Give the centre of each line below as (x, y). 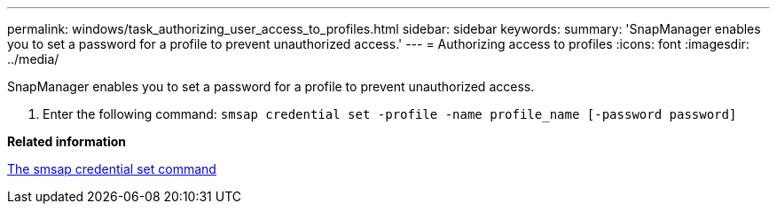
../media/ (33, 59)
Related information (67, 141)
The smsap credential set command (112, 169)
